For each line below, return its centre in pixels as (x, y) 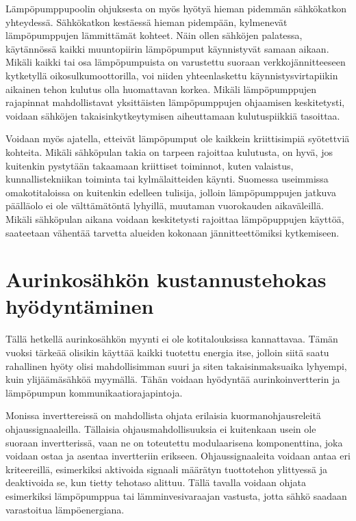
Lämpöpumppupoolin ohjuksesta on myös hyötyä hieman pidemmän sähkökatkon (176, 8)
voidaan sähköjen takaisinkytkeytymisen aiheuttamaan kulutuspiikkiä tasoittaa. (173, 115)
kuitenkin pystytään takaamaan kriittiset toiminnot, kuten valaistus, (150, 165)
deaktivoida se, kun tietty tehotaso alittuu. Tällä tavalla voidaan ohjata (156, 482)
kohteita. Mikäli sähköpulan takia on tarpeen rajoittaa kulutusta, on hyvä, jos (169, 151)
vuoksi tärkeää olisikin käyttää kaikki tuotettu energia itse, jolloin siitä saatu (167, 352)
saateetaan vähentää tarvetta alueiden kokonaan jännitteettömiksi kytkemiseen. (173, 232)
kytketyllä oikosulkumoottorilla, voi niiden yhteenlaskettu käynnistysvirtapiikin (172, 75)
